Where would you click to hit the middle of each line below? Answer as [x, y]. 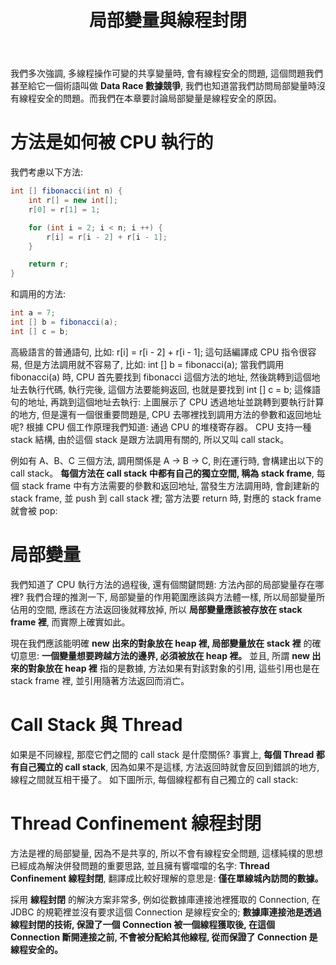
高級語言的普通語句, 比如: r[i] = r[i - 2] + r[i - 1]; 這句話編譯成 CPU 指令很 [159, 352]
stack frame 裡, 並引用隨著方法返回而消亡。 [100, 680]
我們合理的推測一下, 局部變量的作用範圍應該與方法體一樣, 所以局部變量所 [176, 597]
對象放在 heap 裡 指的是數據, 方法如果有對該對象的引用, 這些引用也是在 [173, 668]
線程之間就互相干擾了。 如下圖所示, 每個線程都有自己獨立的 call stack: [154, 779]
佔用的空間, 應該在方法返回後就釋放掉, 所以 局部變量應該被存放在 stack [156, 609]
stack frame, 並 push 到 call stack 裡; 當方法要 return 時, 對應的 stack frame [166, 498]
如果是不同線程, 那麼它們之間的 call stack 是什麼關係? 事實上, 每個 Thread [162, 754]
